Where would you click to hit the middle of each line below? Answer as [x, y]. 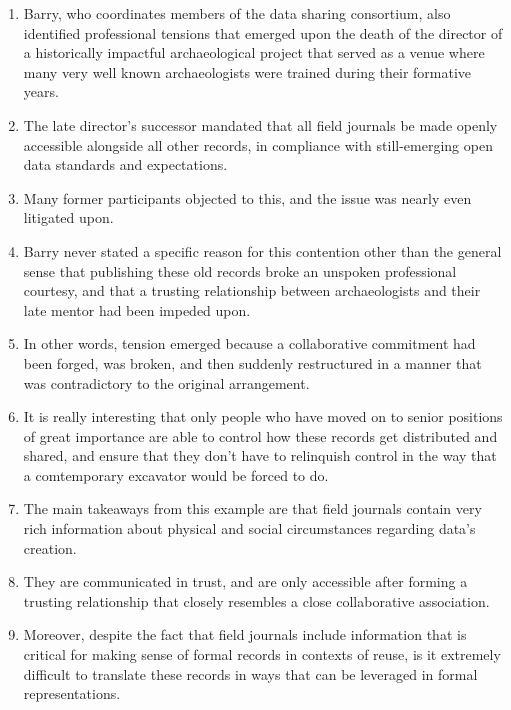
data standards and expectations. [125, 164]
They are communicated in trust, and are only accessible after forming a [245, 581]
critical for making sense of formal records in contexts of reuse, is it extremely [262, 654]
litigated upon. [68, 217]
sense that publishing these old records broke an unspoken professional [240, 270]
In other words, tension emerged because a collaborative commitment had [249, 343]
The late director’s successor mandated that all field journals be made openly [260, 124]
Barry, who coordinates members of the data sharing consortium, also [237, 13]
